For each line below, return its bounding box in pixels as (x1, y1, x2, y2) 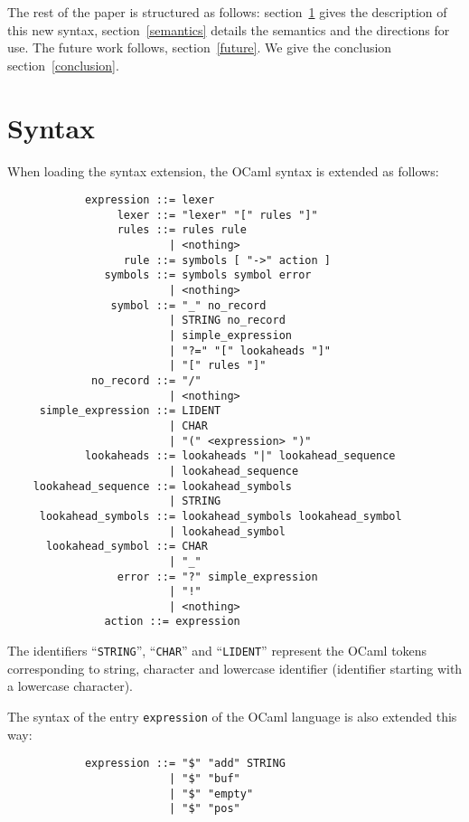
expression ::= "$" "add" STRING (84, 757, 286, 770)
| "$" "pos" (168, 802, 240, 816)
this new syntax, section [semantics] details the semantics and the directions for (7, 20, 450, 39)
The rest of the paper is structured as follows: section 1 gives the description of (7, 3, 447, 21)
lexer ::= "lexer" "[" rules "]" (117, 208, 318, 222)
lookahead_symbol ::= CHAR (45, 540, 208, 553)
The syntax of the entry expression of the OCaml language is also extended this (7, 706, 457, 725)
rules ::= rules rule (117, 223, 247, 237)
